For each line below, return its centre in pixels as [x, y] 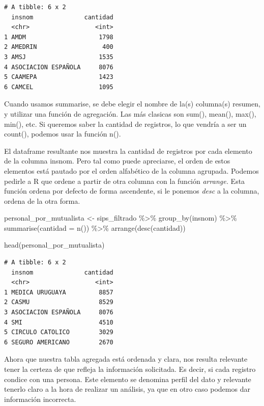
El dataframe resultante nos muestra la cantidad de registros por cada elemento [128, 151]
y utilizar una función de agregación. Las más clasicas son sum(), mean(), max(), [130, 113]
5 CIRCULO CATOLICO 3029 [59, 332]
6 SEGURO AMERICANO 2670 [59, 342]
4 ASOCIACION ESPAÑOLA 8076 [59, 67]
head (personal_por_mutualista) [54, 245]
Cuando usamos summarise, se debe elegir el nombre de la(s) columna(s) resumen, [132, 104]
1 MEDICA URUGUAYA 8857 [59, 292]
